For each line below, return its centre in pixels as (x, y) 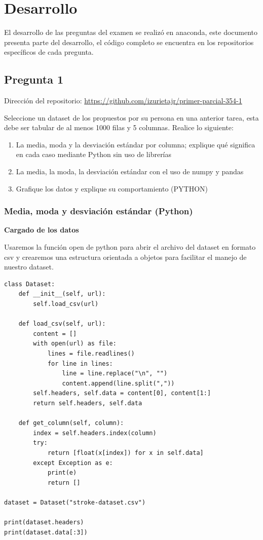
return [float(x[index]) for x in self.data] (125, 453)
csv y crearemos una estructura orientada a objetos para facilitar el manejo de (125, 257)
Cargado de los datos (42, 230)
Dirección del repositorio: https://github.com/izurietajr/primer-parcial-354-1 (123, 101)
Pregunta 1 (34, 79)
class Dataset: (30, 284)
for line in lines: (80, 363)
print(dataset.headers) (44, 523)
